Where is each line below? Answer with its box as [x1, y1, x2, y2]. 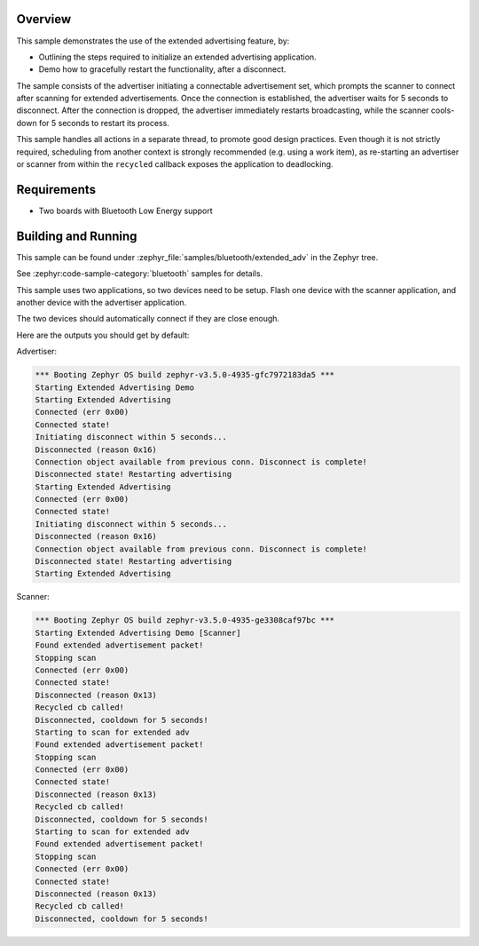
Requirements [16, 182, 97, 197]
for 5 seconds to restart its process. [38, 117, 170, 128]
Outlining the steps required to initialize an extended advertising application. [38, 52, 317, 62]
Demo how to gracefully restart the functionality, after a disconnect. [38, 64, 287, 75]
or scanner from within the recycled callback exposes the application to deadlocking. [16, 159, 334, 170]
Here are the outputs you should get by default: [16, 330, 190, 340]
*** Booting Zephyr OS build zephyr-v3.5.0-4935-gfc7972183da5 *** [35, 370, 335, 380]
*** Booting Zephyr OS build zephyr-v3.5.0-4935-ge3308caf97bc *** [35, 616, 335, 625]
